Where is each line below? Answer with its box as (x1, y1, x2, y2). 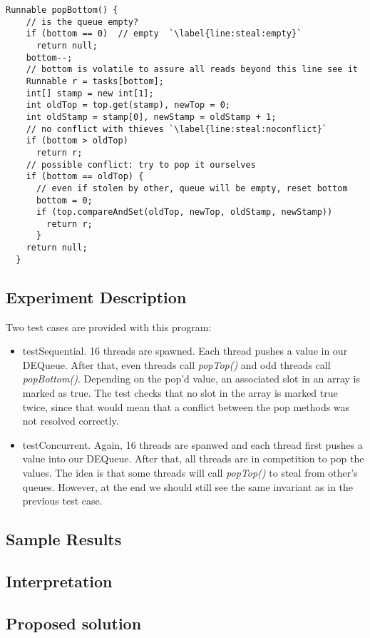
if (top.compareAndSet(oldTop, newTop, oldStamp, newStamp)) (36, 207, 333, 218)
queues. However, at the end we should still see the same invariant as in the (22, 479, 354, 494)
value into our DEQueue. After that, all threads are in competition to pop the (22, 451, 364, 466)
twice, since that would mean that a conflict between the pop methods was (22, 399, 350, 414)
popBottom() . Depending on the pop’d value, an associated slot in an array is (22, 371, 361, 386)
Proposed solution (6, 612, 142, 634)
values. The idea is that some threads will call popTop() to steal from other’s (22, 465, 358, 480)
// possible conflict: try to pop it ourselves (26, 159, 256, 170)
